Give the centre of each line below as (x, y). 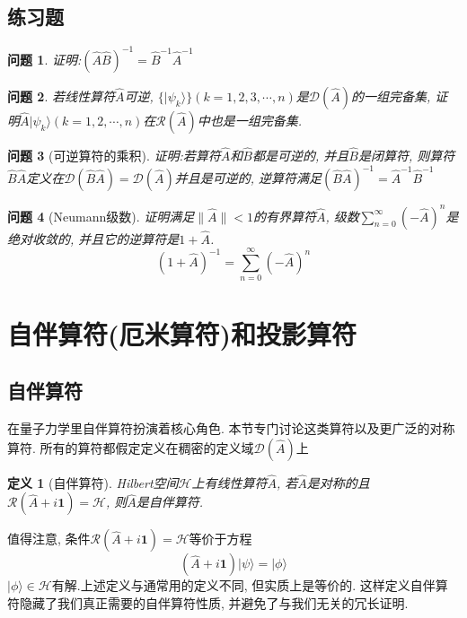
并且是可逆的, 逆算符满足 (248, 178)
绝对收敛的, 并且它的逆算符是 (93, 238)
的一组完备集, (391, 96)
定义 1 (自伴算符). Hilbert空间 (93, 482)
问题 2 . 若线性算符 (61, 96)
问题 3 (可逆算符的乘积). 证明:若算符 (114, 155)
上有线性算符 (229, 482)
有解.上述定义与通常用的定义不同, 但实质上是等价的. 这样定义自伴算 (250, 585)
